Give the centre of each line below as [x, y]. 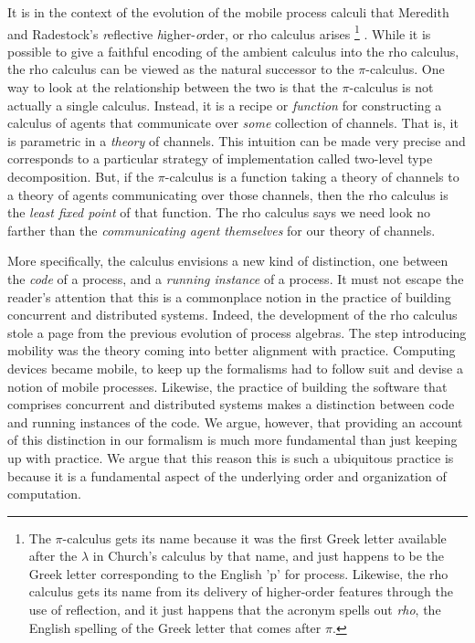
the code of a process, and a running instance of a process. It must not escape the [236, 278]
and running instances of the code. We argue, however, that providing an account [235, 422]
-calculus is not [391, 87]
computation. [44, 494]
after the [53, 556]
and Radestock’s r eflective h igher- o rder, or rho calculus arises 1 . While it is [219, 32]
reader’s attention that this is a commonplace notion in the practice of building [229, 296]
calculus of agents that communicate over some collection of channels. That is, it [233, 123]
